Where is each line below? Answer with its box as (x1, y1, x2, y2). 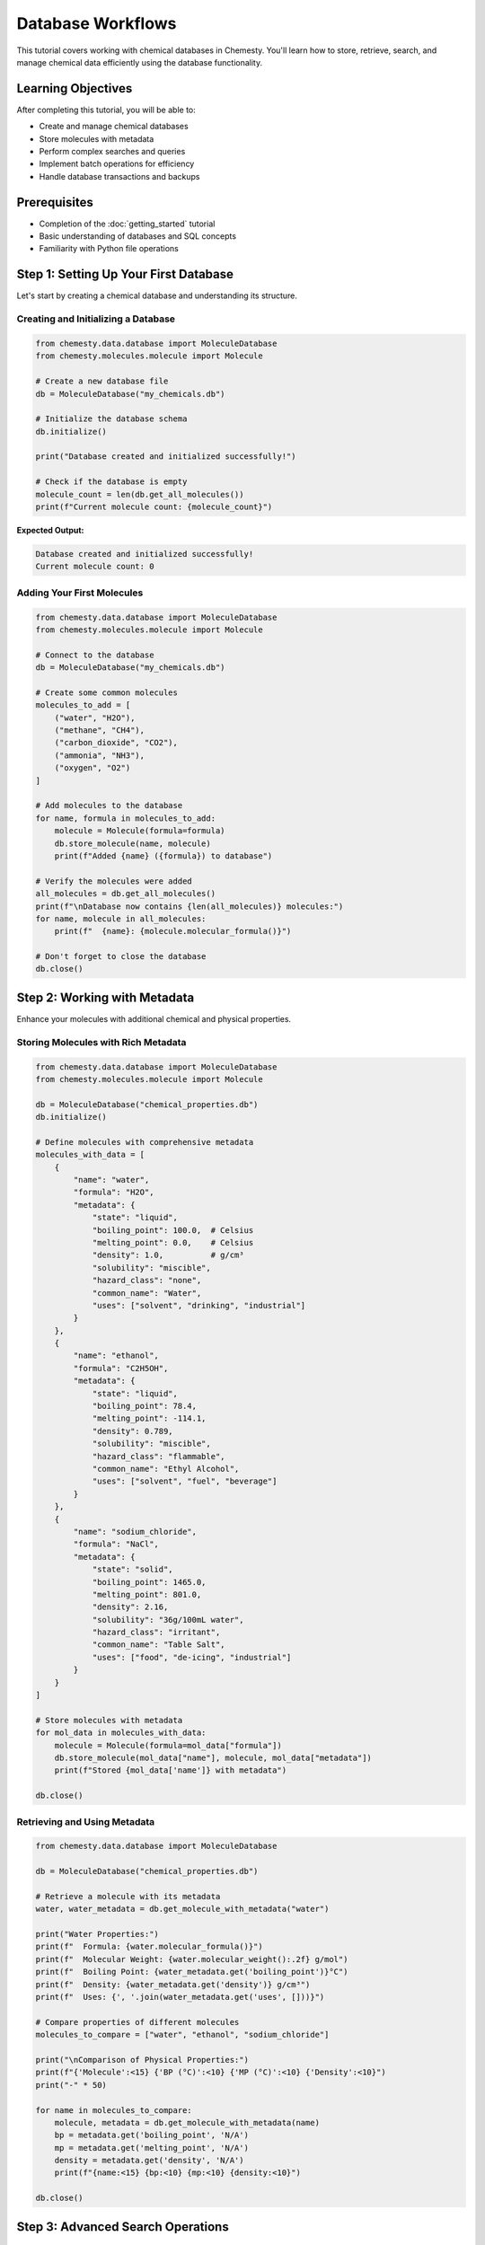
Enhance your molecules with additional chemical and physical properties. (16, 1013, 292, 1024)
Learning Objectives (16, 81, 133, 96)
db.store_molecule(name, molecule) (54, 838, 211, 849)
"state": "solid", (92, 1564, 174, 1575)
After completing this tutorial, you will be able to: (16, 104, 197, 115)
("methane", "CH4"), (54, 726, 145, 735)
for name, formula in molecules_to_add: (35, 813, 216, 823)
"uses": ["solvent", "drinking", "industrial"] (92, 1300, 306, 1310)
